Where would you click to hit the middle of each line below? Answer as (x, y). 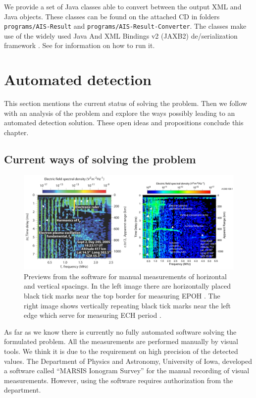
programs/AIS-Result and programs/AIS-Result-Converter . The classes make (125, 26)
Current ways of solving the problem (100, 159)
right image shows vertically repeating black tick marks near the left (128, 305)
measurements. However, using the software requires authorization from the (119, 380)
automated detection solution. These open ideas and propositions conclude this (124, 123)
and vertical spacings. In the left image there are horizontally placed (127, 286)
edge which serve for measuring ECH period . (93, 315)
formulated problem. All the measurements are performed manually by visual (121, 341)
